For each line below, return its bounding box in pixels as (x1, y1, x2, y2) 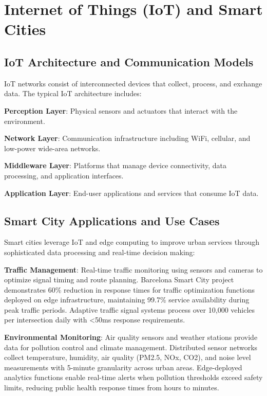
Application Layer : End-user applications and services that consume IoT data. (4, 187, 259, 198)
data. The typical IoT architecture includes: (4, 88, 142, 99)
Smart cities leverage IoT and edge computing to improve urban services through (4, 237, 260, 247)
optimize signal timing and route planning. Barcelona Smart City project (4, 274, 234, 285)
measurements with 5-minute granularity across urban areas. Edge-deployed (4, 362, 242, 372)
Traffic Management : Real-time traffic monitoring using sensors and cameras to (4, 264, 263, 275)
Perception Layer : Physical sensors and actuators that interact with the (4, 105, 238, 116)
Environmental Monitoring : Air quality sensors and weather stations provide (4, 332, 258, 343)
